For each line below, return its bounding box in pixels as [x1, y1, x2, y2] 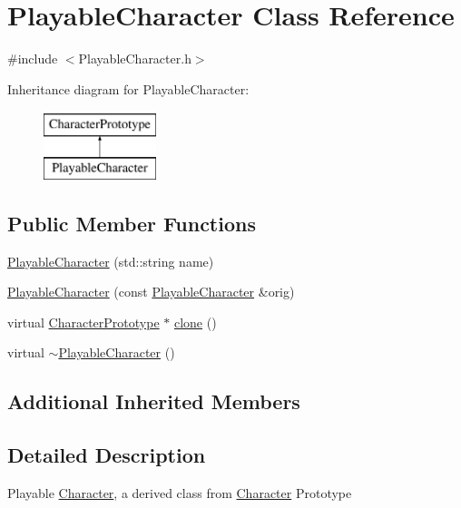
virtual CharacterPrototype [7, 312, 160, 331]
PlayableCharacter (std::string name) [7, 251, 214, 270]
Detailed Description [7, 441, 206, 469]
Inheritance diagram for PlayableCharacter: [7, 79, 250, 98]
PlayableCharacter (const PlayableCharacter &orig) [7, 282, 295, 301]
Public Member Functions [7, 209, 256, 237]
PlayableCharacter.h [78, 49, 191, 68]
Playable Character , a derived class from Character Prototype [7, 484, 352, 503]
